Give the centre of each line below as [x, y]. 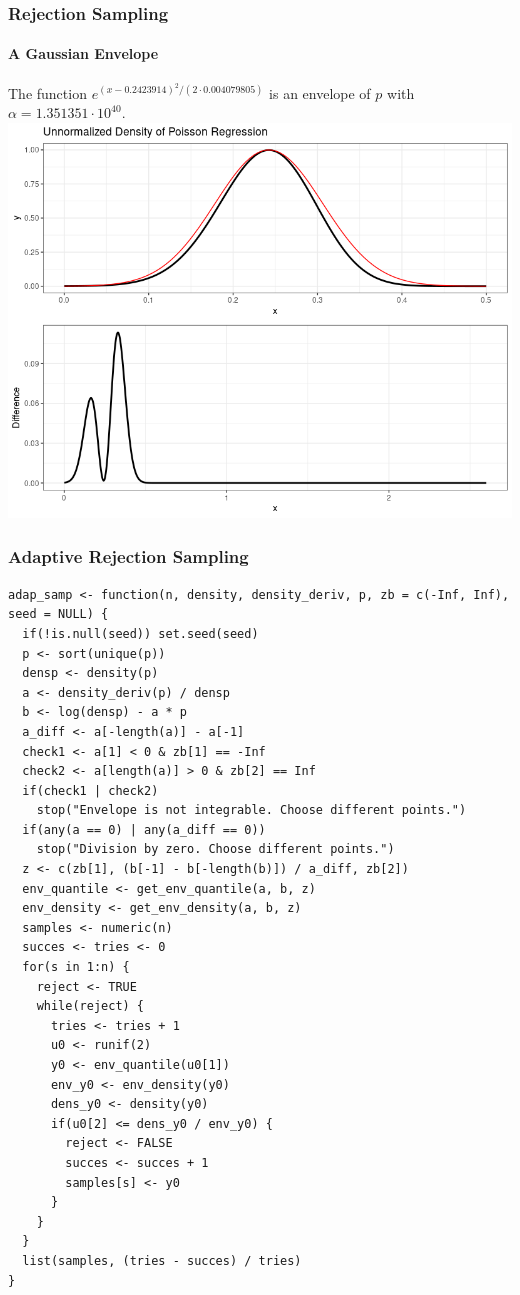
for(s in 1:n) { [76, 967]
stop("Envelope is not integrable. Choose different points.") [251, 810]
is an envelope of [320, 92]
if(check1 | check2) [90, 790]
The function [47, 92]
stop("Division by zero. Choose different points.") [215, 849]
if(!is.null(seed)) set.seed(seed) [140, 633]
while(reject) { [90, 1006]
